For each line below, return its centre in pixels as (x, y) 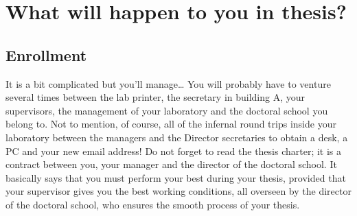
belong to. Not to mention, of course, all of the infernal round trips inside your (171, 124)
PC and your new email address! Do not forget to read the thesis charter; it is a (174, 151)
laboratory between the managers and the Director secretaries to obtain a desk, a (177, 137)
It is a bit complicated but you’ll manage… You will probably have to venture (168, 83)
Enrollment (46, 55)
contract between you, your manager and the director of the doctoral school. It (171, 164)
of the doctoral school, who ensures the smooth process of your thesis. (153, 204)
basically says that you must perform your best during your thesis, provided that (176, 177)
